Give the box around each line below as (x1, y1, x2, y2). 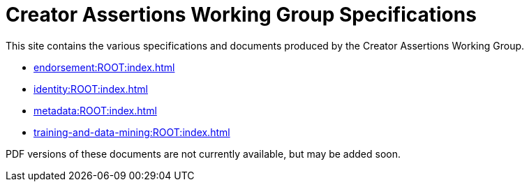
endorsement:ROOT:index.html (33, 61, 175, 73)
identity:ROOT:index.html (33, 82, 148, 95)
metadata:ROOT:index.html (33, 104, 157, 117)
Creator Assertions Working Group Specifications (6, 3, 477, 27)
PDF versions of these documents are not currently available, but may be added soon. (6, 147, 401, 160)
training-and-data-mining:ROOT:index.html (33, 126, 230, 138)
